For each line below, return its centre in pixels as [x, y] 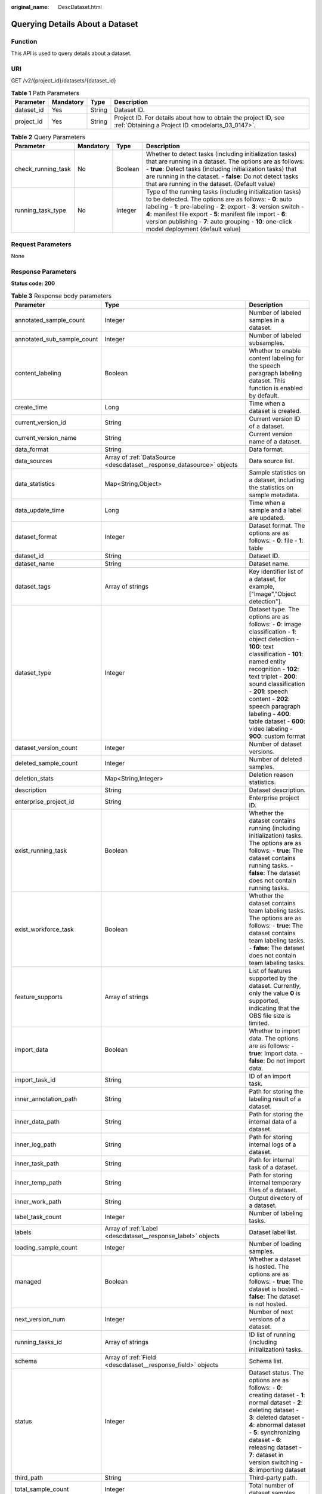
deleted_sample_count [46, 763]
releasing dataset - [275, 1447]
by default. [264, 396]
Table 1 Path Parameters [45, 93]
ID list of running [272, 1334]
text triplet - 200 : [273, 676]
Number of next [271, 1312]
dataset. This [267, 381]
